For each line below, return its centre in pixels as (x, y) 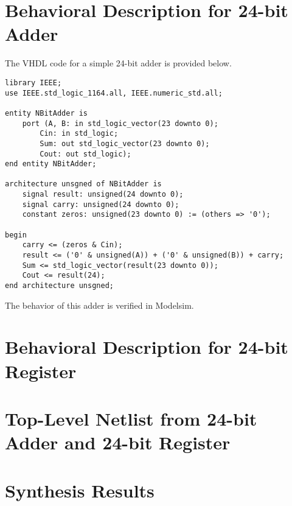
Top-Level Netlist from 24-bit (131, 419)
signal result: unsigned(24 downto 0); (103, 195)
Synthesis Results (80, 490)
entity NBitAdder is (47, 113)
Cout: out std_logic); (85, 154)
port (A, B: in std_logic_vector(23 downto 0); (120, 123)
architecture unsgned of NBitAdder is (83, 184)
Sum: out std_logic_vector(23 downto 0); (125, 143)
